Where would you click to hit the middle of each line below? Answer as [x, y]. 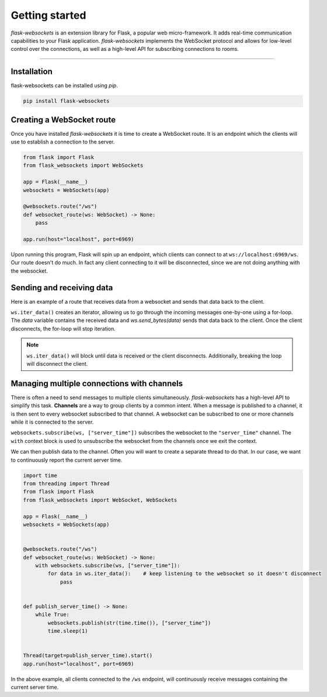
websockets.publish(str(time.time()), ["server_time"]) [129, 623]
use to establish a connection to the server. [63, 142]
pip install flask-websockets [66, 101]
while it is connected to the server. [52, 422]
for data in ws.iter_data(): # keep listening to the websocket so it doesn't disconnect [185, 574]
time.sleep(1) [68, 631]
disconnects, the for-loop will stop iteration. [63, 328]
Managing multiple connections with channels [97, 383]
